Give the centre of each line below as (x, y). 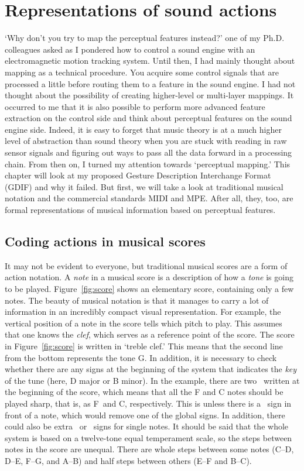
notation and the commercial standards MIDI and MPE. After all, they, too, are (149, 198)
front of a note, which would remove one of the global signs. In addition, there (145, 415)
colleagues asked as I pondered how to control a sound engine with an (130, 49)
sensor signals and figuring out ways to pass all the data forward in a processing (148, 152)
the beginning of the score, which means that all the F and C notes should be (144, 392)
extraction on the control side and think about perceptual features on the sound (148, 118)
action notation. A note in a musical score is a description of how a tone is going (149, 277)
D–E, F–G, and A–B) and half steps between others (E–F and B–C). (128, 460)
